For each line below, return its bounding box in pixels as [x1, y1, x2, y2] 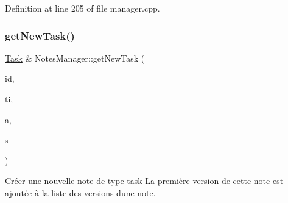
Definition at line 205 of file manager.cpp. [5, 2, 160, 14]
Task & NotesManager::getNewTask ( [5, 51, 145, 64]
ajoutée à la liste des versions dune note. [5, 186, 156, 199]
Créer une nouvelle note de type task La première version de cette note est [5, 174, 284, 187]
